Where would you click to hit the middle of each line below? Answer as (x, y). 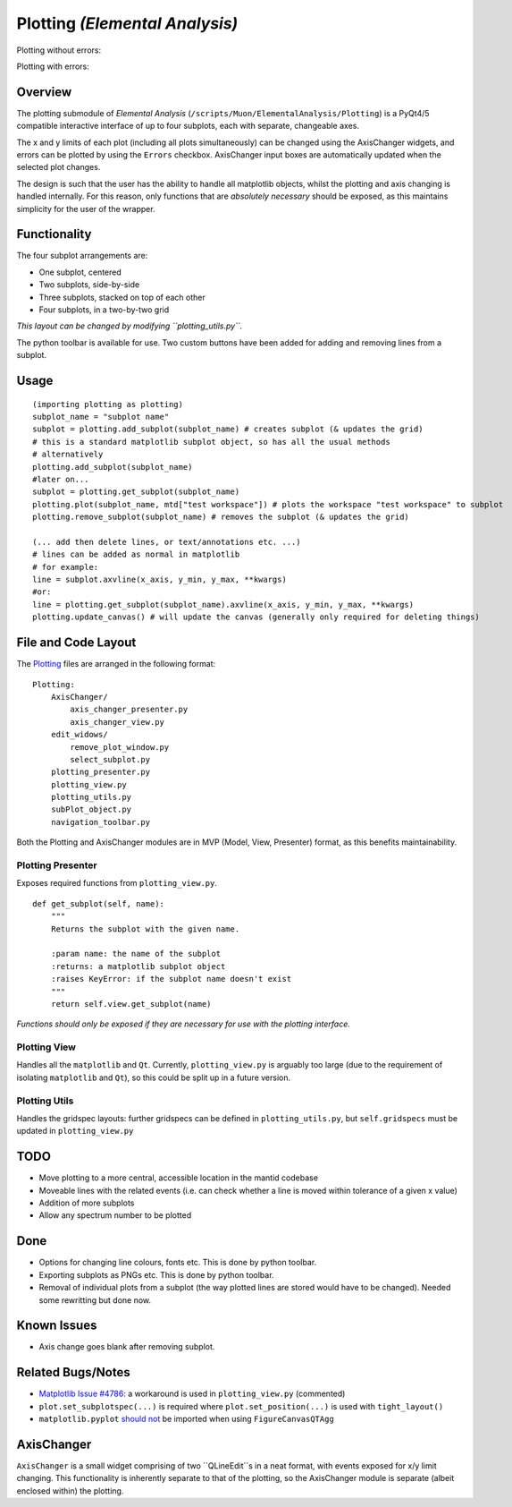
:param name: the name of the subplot (136, 954)
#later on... (61, 479)
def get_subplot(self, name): (99, 903)
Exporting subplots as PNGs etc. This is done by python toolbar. (156, 1274)
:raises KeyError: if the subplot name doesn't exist (171, 979)
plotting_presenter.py (101, 772)
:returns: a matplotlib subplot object (138, 966)
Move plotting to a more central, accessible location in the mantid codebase (179, 1178)
